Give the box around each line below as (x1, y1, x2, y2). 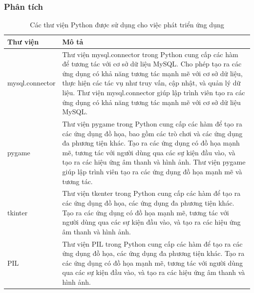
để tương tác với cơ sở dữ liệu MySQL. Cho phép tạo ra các (62, 59, 242, 69)
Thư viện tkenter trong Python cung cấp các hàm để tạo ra (62, 188, 241, 198)
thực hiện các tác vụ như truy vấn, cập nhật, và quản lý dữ (62, 78, 241, 88)
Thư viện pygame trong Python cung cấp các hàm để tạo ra (62, 119, 242, 129)
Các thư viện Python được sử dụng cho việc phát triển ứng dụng (30, 20, 224, 30)
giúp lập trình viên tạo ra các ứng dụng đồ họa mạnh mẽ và (62, 167, 242, 177)
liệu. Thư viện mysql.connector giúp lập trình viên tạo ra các (62, 87, 245, 98)
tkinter (7, 207, 28, 217)
